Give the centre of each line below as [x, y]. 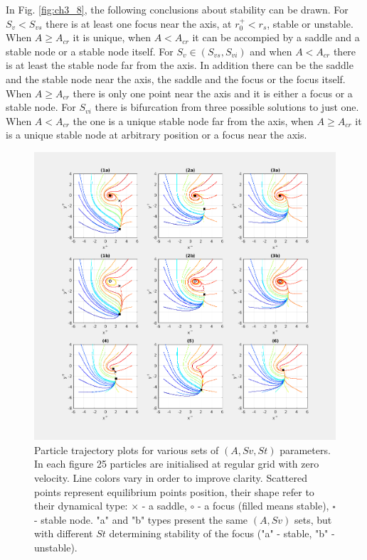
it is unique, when [112, 37]
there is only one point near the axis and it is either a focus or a [213, 93]
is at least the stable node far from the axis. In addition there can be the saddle [180, 65]
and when [271, 51]
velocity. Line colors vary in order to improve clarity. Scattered [171, 477]
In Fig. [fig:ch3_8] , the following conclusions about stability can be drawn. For [177, 9]
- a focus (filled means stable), [263, 506]
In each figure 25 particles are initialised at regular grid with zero [177, 464]
